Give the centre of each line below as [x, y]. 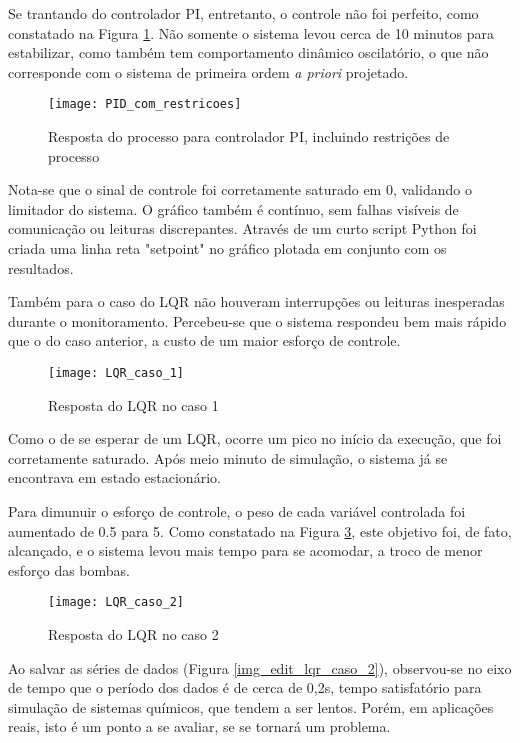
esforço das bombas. [69, 569]
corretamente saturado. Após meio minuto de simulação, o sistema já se [228, 457]
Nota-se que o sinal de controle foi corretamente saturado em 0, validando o [240, 189]
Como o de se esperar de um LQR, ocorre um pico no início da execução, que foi [255, 438]
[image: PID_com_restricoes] [145, 104]
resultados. [41, 267]
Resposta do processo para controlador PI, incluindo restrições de [249, 136]
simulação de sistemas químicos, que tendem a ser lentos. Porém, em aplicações [251, 706]
